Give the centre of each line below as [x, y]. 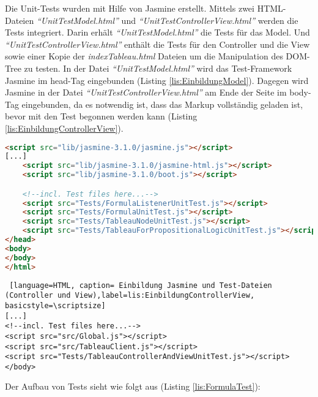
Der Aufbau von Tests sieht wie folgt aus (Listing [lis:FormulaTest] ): [133, 386]
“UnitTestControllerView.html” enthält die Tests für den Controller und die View [157, 44]
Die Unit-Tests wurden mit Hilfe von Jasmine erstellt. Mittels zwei [130, 8]
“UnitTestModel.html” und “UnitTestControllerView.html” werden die [167, 20]
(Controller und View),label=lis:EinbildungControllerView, [130, 296]
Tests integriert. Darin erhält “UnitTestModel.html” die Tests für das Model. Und [157, 32]
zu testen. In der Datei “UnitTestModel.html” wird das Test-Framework [158, 68]
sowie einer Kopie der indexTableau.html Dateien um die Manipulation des [144, 56]
